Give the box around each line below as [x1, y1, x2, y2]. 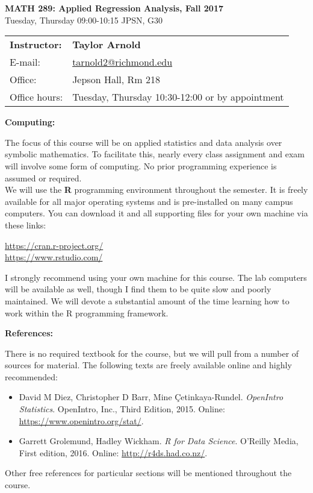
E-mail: [10, 55, 40, 69]
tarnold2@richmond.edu [72, 55, 173, 69]
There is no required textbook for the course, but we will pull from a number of [5, 347, 299, 359]
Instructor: [10, 37, 62, 52]
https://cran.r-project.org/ [5, 239, 104, 251]
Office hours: [10, 90, 63, 104]
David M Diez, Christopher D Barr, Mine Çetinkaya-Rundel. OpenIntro [19, 391, 284, 403]
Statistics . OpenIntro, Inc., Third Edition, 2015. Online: [19, 403, 225, 415]
